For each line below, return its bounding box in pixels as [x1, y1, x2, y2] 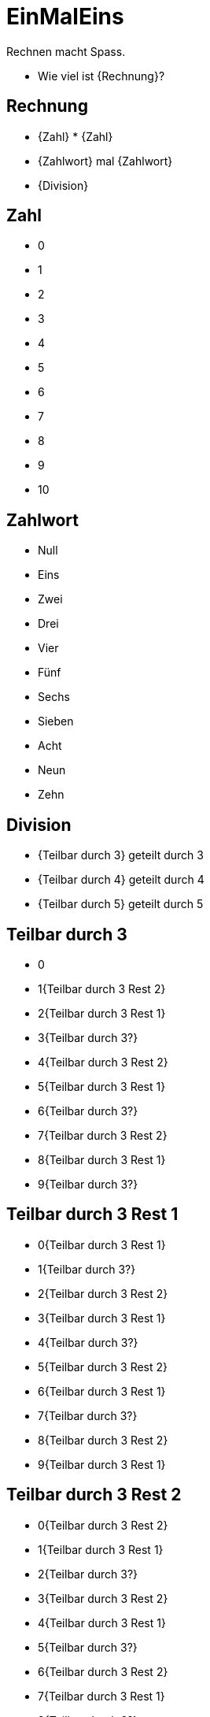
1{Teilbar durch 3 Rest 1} [38, 1542, 164, 1556]
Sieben [38, 714, 74, 729]
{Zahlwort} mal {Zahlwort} [38, 154, 173, 168]
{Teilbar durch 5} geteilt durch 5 [38, 897, 204, 911]
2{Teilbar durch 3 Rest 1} [38, 1006, 166, 1020]
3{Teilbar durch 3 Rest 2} [38, 1591, 168, 1605]
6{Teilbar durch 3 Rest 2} [38, 1664, 168, 1678]
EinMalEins [6, 3, 124, 30]
